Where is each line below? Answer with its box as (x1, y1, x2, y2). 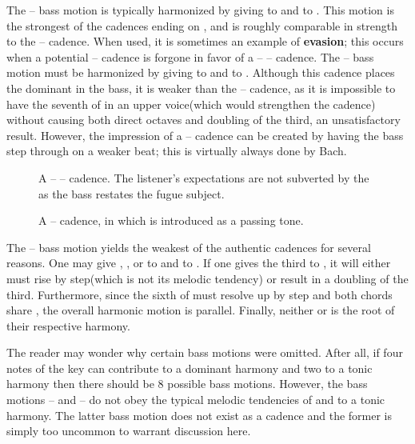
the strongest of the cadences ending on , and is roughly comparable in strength (6, 17, 397, 34)
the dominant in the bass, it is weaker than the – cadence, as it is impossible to (6, 79, 396, 96)
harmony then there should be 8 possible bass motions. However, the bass (6, 375, 368, 392)
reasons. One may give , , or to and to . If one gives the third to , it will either (6, 254, 391, 271)
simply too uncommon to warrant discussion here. (6, 422, 251, 439)
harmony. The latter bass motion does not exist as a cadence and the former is (6, 406, 393, 423)
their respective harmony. (6, 317, 130, 334)
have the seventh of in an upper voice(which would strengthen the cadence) (6, 95, 376, 112)
